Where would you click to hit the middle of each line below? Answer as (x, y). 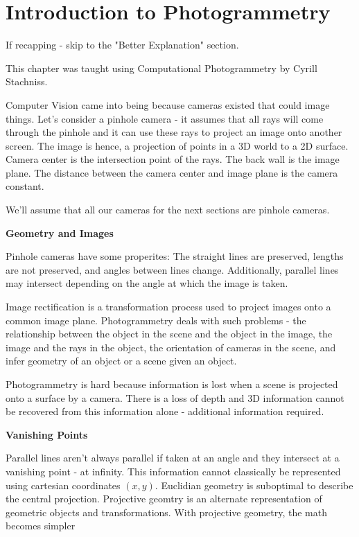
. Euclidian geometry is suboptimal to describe (254, 485)
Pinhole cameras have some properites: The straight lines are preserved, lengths (175, 256)
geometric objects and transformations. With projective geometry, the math (166, 512)
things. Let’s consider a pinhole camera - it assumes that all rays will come (165, 118)
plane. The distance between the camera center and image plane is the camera (172, 172)
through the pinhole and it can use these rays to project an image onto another (174, 132)
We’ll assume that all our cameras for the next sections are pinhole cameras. (168, 210)
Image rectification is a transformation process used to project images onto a (168, 307)
